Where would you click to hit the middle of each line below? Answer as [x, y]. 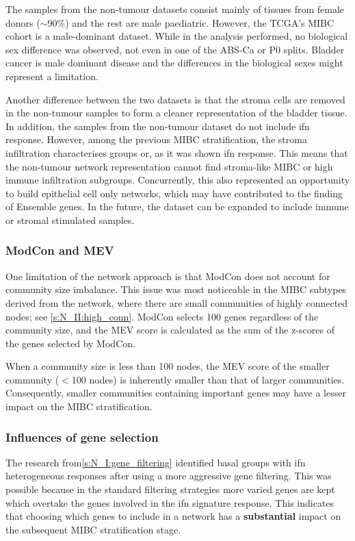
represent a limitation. [52, 76]
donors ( [23, 22]
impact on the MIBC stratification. [79, 406]
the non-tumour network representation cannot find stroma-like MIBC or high [169, 166]
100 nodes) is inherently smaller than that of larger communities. [208, 379]
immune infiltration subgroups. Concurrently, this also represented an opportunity [178, 180]
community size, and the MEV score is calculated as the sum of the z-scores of [170, 330]
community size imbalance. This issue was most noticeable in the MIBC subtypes [176, 289]
